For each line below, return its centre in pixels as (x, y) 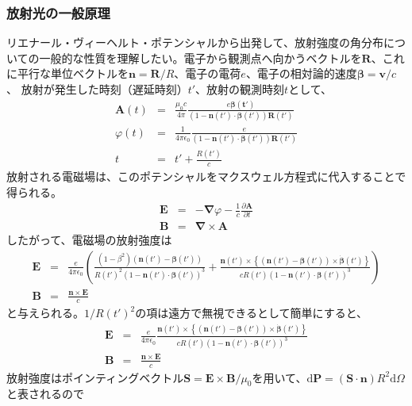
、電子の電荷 (208, 73)
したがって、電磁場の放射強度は (89, 240)
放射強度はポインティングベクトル (95, 377)
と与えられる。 (45, 313)
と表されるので (45, 394)
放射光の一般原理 (58, 12)
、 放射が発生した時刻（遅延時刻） (97, 89)
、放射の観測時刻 (240, 89)
